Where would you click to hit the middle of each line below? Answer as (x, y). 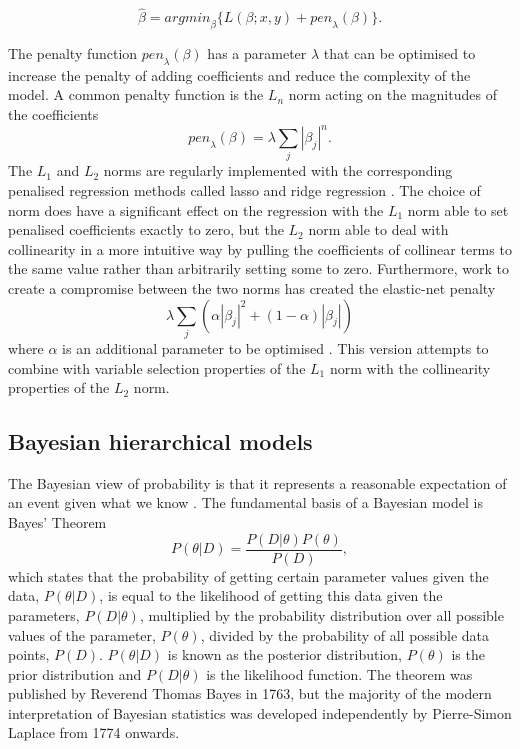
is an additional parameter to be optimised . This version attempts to (275, 347)
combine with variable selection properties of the (157, 367)
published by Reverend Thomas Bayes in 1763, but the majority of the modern (250, 693)
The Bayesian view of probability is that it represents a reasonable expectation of (257, 482)
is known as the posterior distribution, (284, 654)
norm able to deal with (378, 229)
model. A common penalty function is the (136, 94)
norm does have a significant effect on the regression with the (196, 209)
